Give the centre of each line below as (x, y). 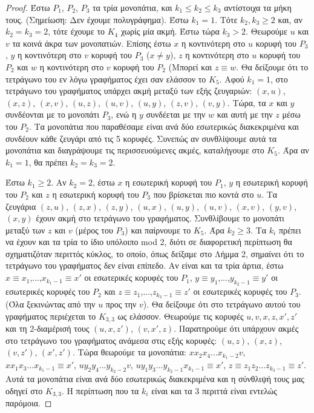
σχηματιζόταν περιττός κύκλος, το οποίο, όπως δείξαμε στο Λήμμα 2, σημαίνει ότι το (155, 253)
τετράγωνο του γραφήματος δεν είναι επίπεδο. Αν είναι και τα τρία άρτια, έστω (145, 265)
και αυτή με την (245, 114)
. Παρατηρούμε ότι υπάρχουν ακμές (236, 328)
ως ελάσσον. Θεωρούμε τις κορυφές (181, 316)
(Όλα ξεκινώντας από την (51, 304)
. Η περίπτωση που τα (100, 391)
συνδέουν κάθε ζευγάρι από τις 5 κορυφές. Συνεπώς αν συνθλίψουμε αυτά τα (141, 138)
